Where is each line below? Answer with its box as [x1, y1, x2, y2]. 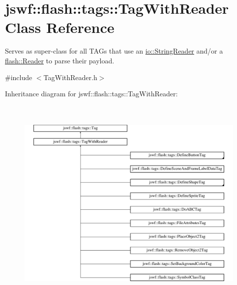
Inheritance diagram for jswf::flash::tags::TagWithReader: [5, 88, 178, 99]
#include [5, 72, 32, 82]
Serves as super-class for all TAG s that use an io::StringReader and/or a [5, 46, 223, 56]
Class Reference [5, 17, 115, 37]
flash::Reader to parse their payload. [5, 55, 115, 65]
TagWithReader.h [43, 72, 97, 82]
